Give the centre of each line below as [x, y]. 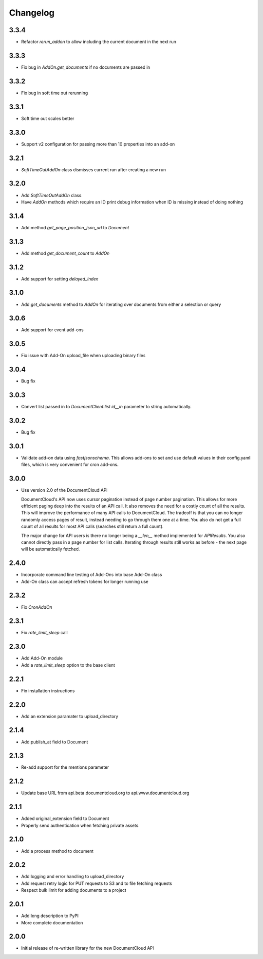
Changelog [32, 13]
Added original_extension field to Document [65, 819]
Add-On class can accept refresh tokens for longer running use [85, 581]
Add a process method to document [57, 851]
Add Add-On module [42, 658]
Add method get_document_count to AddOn [65, 253]
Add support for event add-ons [52, 330]
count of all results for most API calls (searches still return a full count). [93, 526]
